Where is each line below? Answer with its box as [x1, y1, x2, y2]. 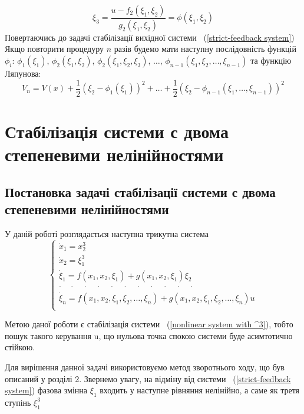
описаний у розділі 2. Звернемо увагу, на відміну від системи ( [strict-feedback [5, 372, 291, 385]
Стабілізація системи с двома [5, 119, 229, 143]
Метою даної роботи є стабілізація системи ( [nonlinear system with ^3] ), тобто [5, 318, 293, 330]
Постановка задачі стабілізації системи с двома [5, 182, 276, 201]
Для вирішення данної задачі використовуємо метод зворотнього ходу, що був [5, 360, 285, 373]
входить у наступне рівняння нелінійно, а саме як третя [100, 384, 300, 396]
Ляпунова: [5, 67, 41, 80]
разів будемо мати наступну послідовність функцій [114, 42, 296, 55]
